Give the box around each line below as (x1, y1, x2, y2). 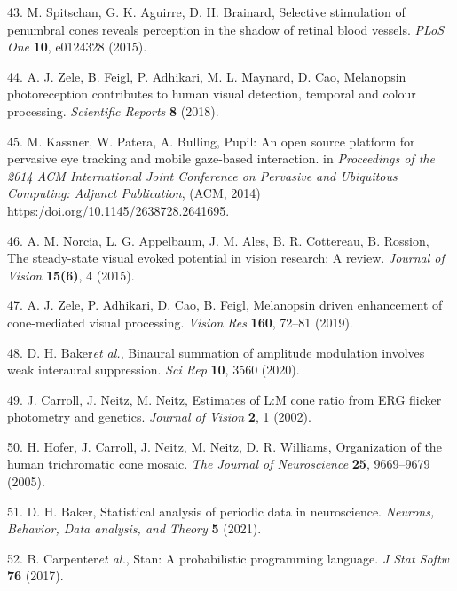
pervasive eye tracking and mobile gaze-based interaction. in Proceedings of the (7, 149, 435, 168)
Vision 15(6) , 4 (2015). (7, 265, 135, 284)
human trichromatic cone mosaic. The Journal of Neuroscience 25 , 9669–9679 (7, 454, 430, 473)
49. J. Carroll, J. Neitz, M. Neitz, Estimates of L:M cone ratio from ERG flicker (7, 390, 442, 408)
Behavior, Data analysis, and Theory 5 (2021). (7, 519, 262, 538)
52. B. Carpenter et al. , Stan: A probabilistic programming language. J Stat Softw (7, 548, 449, 567)
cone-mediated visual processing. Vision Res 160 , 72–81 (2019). (7, 312, 353, 331)
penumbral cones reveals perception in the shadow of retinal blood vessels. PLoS (7, 20, 445, 38)
